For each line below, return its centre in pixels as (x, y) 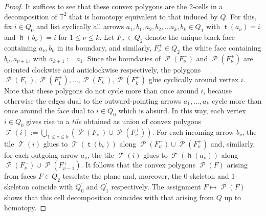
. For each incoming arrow (193, 131)
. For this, (241, 16)
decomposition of (31, 16)
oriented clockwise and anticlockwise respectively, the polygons (103, 69)
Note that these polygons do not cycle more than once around (101, 91)
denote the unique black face (190, 37)
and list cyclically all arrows (80, 26)
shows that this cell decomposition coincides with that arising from (109, 197)
